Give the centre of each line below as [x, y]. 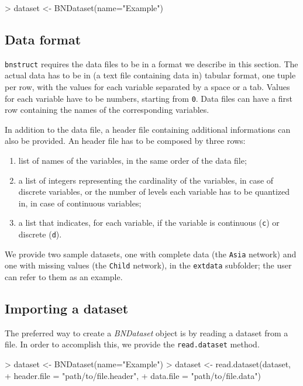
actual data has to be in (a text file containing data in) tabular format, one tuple [150, 75]
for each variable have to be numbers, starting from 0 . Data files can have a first [149, 98]
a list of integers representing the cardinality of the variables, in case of [146, 180]
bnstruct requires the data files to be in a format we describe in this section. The [151, 63]
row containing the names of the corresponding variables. [107, 110]
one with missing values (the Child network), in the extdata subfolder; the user [148, 265]
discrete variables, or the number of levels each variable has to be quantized [154, 192]
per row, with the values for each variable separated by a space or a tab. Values [147, 87]
